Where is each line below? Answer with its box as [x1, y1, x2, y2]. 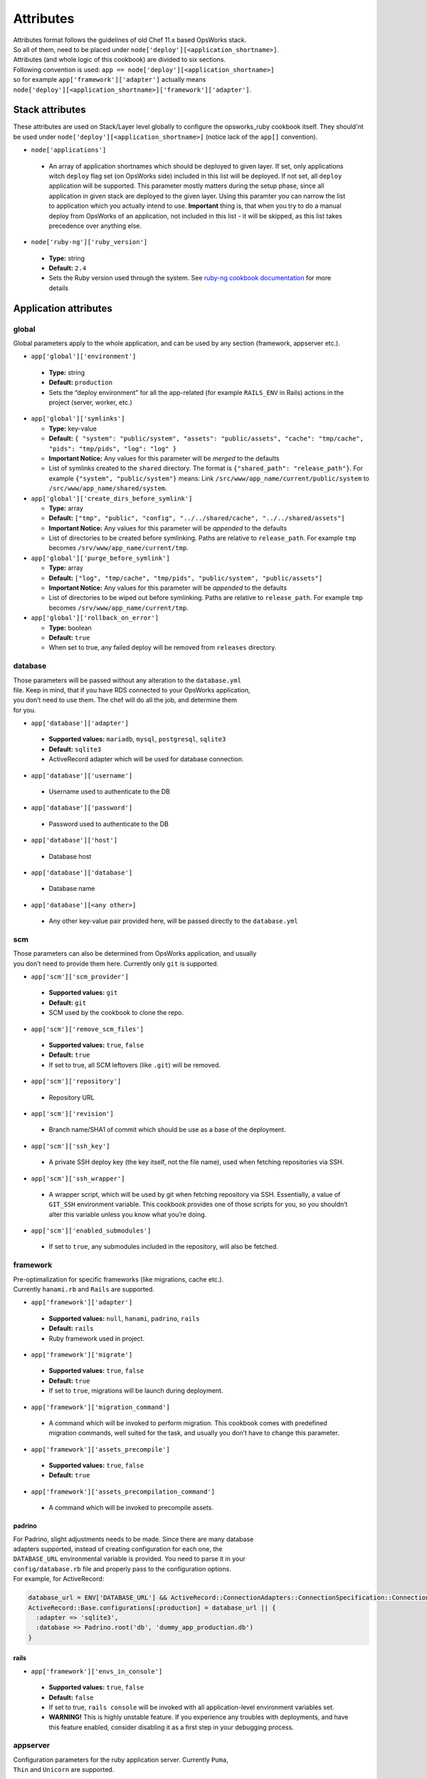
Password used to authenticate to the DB [48, 819, 169, 828]
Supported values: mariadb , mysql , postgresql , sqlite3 [48, 735, 226, 744]
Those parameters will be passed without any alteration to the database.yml [13, 676, 242, 685]
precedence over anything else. [48, 221, 142, 230]
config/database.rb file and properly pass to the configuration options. [13, 1564, 231, 1573]
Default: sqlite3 [48, 744, 102, 754]
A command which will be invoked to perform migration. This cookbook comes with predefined [48, 1418, 327, 1427]
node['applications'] [31, 146, 107, 154]
